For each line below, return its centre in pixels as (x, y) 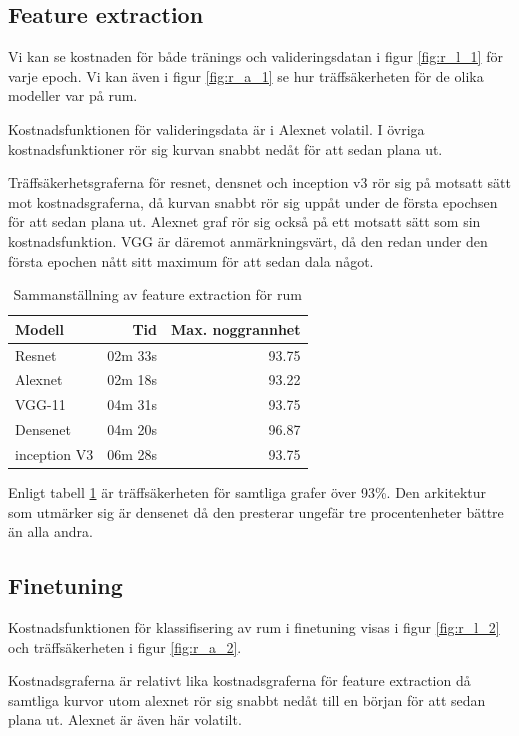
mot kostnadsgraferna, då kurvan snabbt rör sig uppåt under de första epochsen (253, 201)
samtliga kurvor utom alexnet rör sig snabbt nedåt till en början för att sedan (247, 699)
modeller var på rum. (73, 95)
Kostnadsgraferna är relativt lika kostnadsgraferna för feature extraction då (239, 680)
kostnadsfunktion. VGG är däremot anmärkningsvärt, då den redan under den (248, 240)
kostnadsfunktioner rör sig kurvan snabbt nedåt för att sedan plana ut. (225, 148)
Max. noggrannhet (236, 328)
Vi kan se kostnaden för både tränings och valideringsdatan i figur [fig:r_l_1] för (255, 56)
